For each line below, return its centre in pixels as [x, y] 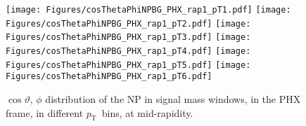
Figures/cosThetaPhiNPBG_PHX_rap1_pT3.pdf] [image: [128, 37]
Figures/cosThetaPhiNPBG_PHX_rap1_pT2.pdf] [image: [128, 23]
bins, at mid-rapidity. [147, 112]
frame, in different [45, 112]
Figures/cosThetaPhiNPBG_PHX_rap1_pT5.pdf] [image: [128, 65]
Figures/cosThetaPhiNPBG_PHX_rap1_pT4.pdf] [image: [128, 51]
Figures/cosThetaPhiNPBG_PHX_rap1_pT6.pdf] [109, 77]
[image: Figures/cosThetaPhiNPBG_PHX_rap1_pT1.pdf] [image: [148, 10]
